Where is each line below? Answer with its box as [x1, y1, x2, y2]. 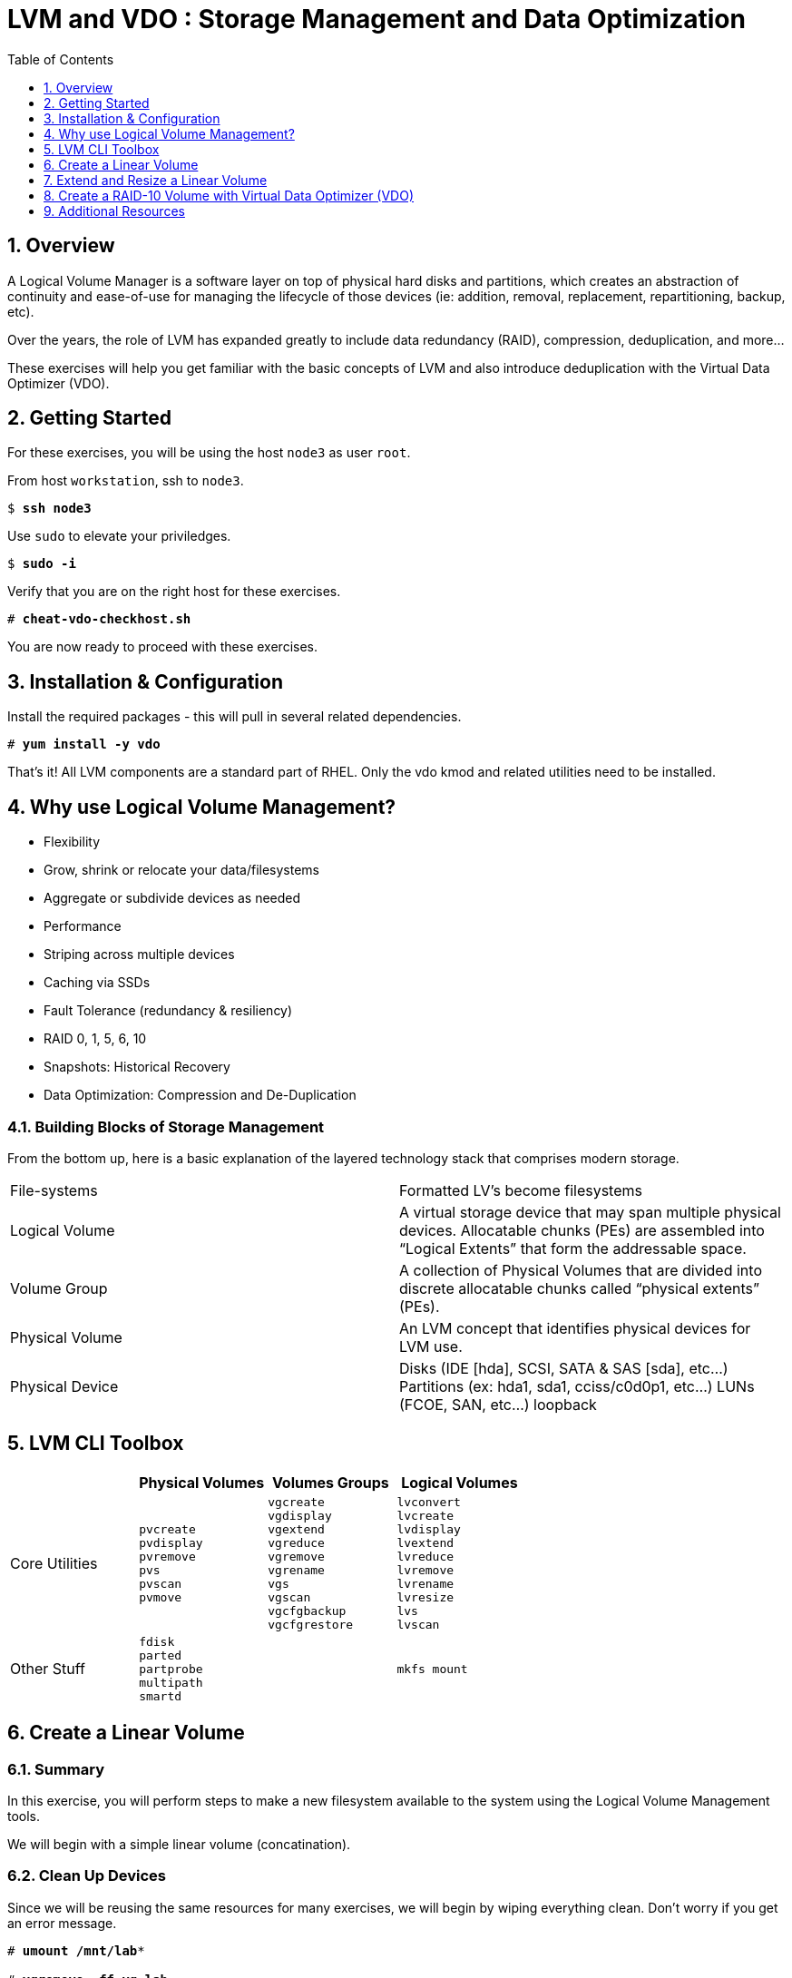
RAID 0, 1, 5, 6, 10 [44, 1031, 147, 1047]
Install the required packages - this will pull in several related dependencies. [7, 709, 462, 725]
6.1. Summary [7, 1759, 105, 1778]
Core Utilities [10, 1553, 98, 1572]
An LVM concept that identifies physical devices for [399, 1318, 751, 1337]
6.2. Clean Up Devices [7, 1866, 166, 1885]
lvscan [396, 1617, 440, 1631]
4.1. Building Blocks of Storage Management [7, 1117, 325, 1136]
